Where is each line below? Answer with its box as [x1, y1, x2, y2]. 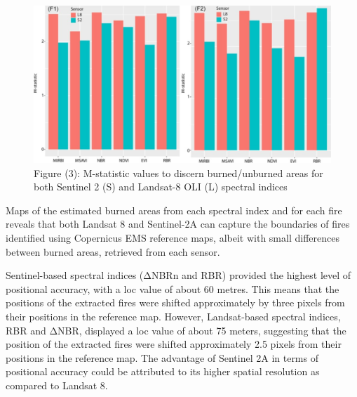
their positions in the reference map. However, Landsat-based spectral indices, [6, 308, 341, 323]
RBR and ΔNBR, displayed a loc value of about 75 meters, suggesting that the [6, 323, 346, 337]
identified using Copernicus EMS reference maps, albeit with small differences [6, 230, 339, 245]
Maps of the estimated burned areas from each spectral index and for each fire [6, 202, 342, 217]
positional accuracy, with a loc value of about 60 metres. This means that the [6, 281, 339, 296]
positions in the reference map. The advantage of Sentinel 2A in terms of [6, 350, 318, 365]
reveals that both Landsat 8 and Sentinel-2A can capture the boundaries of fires [6, 216, 350, 231]
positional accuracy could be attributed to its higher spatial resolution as [6, 364, 320, 379]
